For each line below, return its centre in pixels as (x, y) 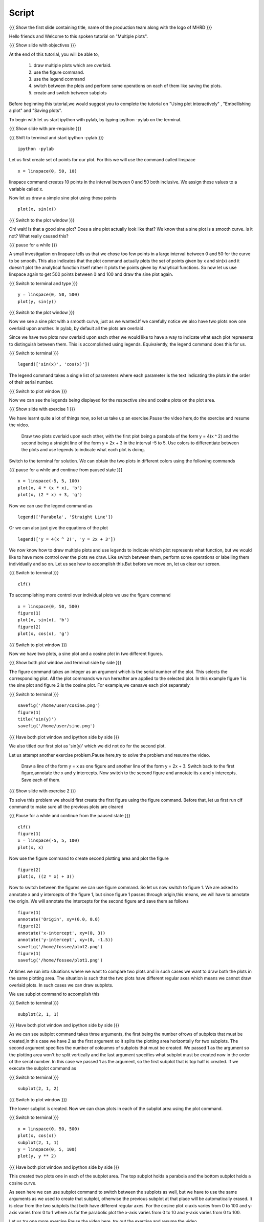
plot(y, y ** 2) (37, 1156)
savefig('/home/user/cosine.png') (59, 706)
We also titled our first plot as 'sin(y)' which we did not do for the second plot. (88, 746)
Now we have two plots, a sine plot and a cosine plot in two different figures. (86, 654)
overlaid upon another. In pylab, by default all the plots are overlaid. (77, 328)
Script (22, 13)
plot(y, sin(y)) (37, 301)
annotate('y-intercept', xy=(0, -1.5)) (66, 940)
